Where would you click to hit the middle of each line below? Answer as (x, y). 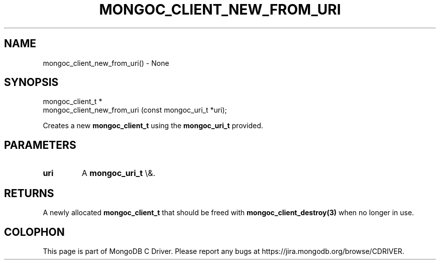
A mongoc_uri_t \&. (119, 173)
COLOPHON (34, 232)
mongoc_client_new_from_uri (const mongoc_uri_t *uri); (135, 110)
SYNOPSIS (31, 82)
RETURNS (29, 193)
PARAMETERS (40, 145)
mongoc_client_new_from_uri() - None (106, 63)
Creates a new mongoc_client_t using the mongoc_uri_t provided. (153, 126)
